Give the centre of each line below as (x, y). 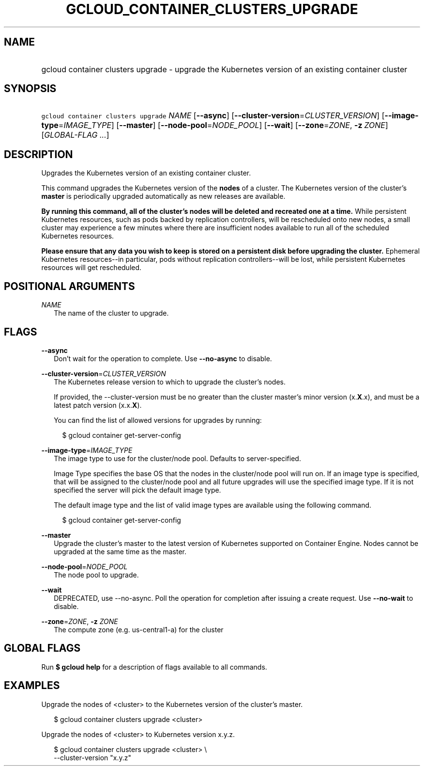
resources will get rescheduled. (91, 268)
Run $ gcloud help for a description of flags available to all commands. (154, 667)
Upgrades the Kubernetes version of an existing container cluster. (146, 173)
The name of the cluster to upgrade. (111, 313)
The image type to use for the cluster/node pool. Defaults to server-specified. (177, 458)
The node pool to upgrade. (96, 575)
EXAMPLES (32, 686)
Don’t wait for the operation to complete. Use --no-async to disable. (163, 358)
